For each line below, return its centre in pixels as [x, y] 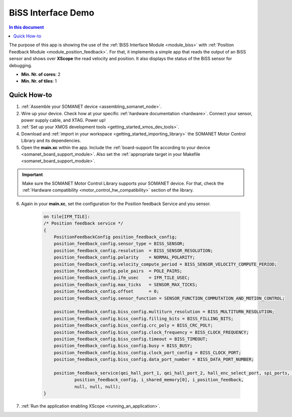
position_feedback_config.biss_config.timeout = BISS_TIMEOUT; [131, 339]
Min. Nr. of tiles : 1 [39, 81]
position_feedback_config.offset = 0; [106, 291]
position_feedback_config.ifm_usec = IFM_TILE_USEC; [122, 278]
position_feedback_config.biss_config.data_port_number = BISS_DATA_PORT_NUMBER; [154, 359]
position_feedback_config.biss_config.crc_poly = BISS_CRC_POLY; [133, 325]
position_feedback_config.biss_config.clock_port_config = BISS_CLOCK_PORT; [147, 353]
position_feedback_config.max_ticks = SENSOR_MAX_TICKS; [126, 285]
